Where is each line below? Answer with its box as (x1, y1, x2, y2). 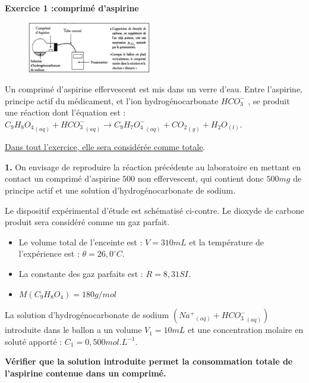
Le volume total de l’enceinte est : (18, 235, 143, 248)
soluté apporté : (5, 335, 62, 347)
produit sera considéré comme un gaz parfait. (5, 216, 170, 228)
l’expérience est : (18, 247, 80, 260)
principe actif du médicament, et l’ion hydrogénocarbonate (5, 94, 219, 107)
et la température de (189, 235, 264, 248)
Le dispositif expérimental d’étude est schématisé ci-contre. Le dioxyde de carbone (5, 204, 304, 216)
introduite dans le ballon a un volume (5, 323, 142, 336)
